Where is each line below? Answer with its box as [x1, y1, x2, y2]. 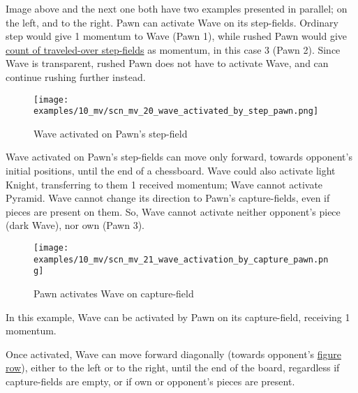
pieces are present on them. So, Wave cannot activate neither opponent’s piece [6, 204, 341, 218]
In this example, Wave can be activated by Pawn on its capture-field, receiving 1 [6, 309, 350, 324]
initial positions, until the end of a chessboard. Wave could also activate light [6, 163, 336, 178]
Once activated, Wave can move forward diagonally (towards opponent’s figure [6, 346, 341, 361]
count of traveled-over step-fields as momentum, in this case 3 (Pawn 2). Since [6, 42, 341, 57]
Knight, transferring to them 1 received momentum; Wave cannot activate [6, 177, 323, 191]
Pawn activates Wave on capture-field [33, 286, 194, 300]
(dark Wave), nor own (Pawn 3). [6, 218, 145, 232]
